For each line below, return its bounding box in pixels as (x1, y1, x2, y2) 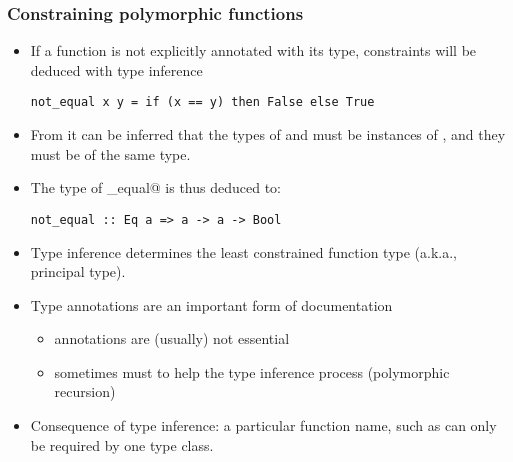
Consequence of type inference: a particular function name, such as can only (30, 415, 497, 436)
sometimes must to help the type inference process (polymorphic (54, 361, 450, 382)
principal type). (30, 261, 126, 282)
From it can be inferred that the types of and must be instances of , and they (30, 124, 506, 145)
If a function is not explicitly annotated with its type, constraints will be (30, 40, 477, 61)
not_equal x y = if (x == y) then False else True (30, 95, 375, 110)
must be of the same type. (30, 143, 191, 164)
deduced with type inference (30, 59, 203, 80)
